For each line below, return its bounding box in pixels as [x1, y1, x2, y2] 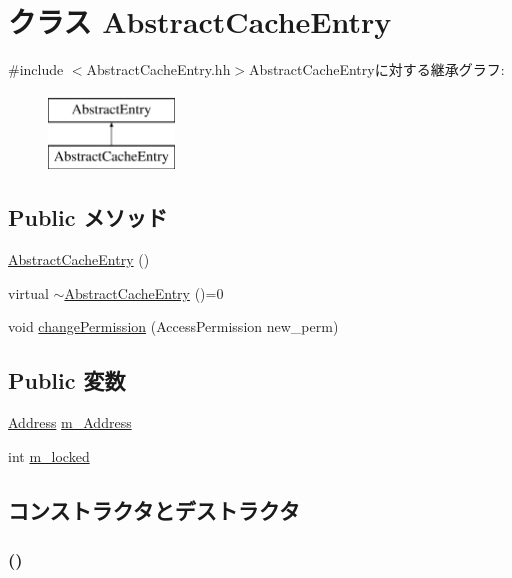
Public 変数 [8, 365, 126, 396]
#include [8, 59, 64, 80]
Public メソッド [8, 202, 168, 233]
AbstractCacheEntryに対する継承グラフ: [249, 59, 505, 80]
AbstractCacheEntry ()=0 [64, 282, 224, 303]
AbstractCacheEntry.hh [86, 59, 231, 80]
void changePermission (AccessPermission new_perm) [8, 316, 339, 337]
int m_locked [8, 445, 90, 466]
